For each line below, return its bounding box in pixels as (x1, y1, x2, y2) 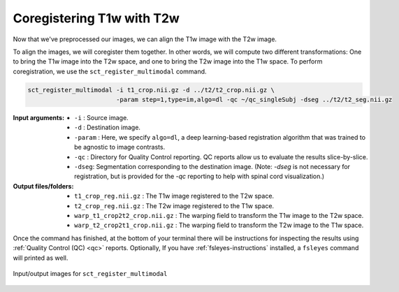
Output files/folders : (13, 182, 74, 190)
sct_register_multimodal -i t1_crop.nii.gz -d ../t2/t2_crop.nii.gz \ (27, 86, 275, 94)
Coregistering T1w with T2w (13, 10, 180, 26)
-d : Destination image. (74, 123, 141, 132)
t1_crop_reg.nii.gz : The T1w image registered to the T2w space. (74, 192, 275, 200)
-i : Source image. (74, 114, 129, 122)
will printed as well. (13, 254, 68, 262)
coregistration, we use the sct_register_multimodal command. (13, 67, 207, 75)
